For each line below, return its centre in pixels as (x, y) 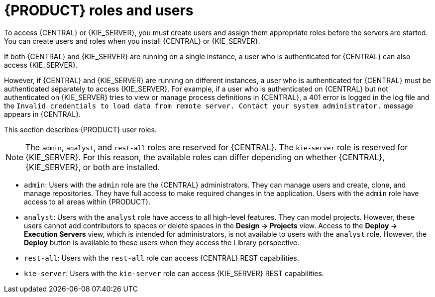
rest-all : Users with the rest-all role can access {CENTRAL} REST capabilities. (162, 258)
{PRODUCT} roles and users (99, 10)
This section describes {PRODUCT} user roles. (80, 129)
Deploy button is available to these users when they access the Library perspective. (162, 242)
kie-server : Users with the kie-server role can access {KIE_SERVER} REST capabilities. (174, 273)
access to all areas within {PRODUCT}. (87, 201)
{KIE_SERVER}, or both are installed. (93, 167)
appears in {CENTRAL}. (43, 114)
